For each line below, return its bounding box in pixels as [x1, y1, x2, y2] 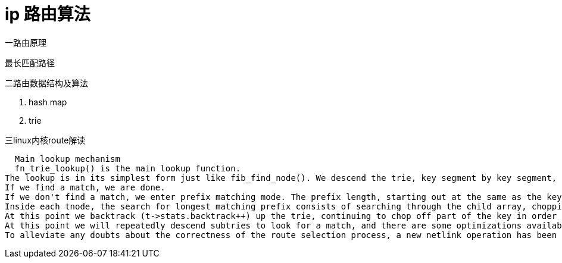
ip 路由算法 [5, 4, 90, 24]
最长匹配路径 [5, 58, 55, 68]
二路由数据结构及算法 [5, 77, 88, 88]
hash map [29, 96, 67, 107]
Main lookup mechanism [14, 154, 120, 164]
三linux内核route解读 [5, 134, 86, 145]
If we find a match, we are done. [5, 182, 166, 192]
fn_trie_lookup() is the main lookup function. [14, 163, 241, 173]
